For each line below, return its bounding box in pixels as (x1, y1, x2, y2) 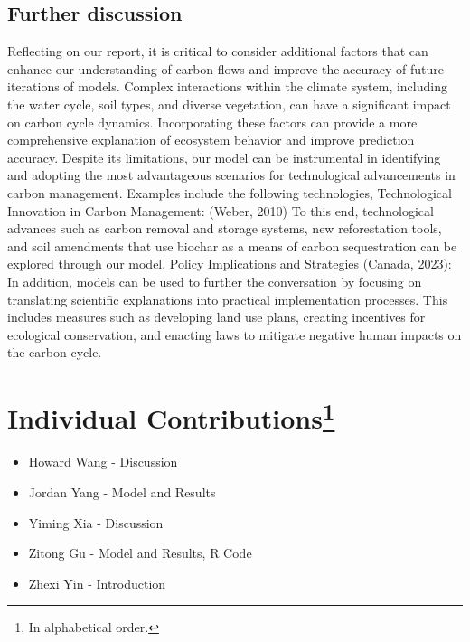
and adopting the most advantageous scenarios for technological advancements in (7, 165, 456, 184)
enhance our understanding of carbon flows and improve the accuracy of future (7, 59, 445, 78)
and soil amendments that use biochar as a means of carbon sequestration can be (7, 236, 457, 255)
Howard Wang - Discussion (28, 452, 178, 471)
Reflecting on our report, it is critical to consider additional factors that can (7, 42, 428, 61)
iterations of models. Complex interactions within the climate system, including (7, 77, 447, 96)
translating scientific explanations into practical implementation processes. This (7, 289, 448, 308)
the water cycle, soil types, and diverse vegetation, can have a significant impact (7, 94, 451, 113)
